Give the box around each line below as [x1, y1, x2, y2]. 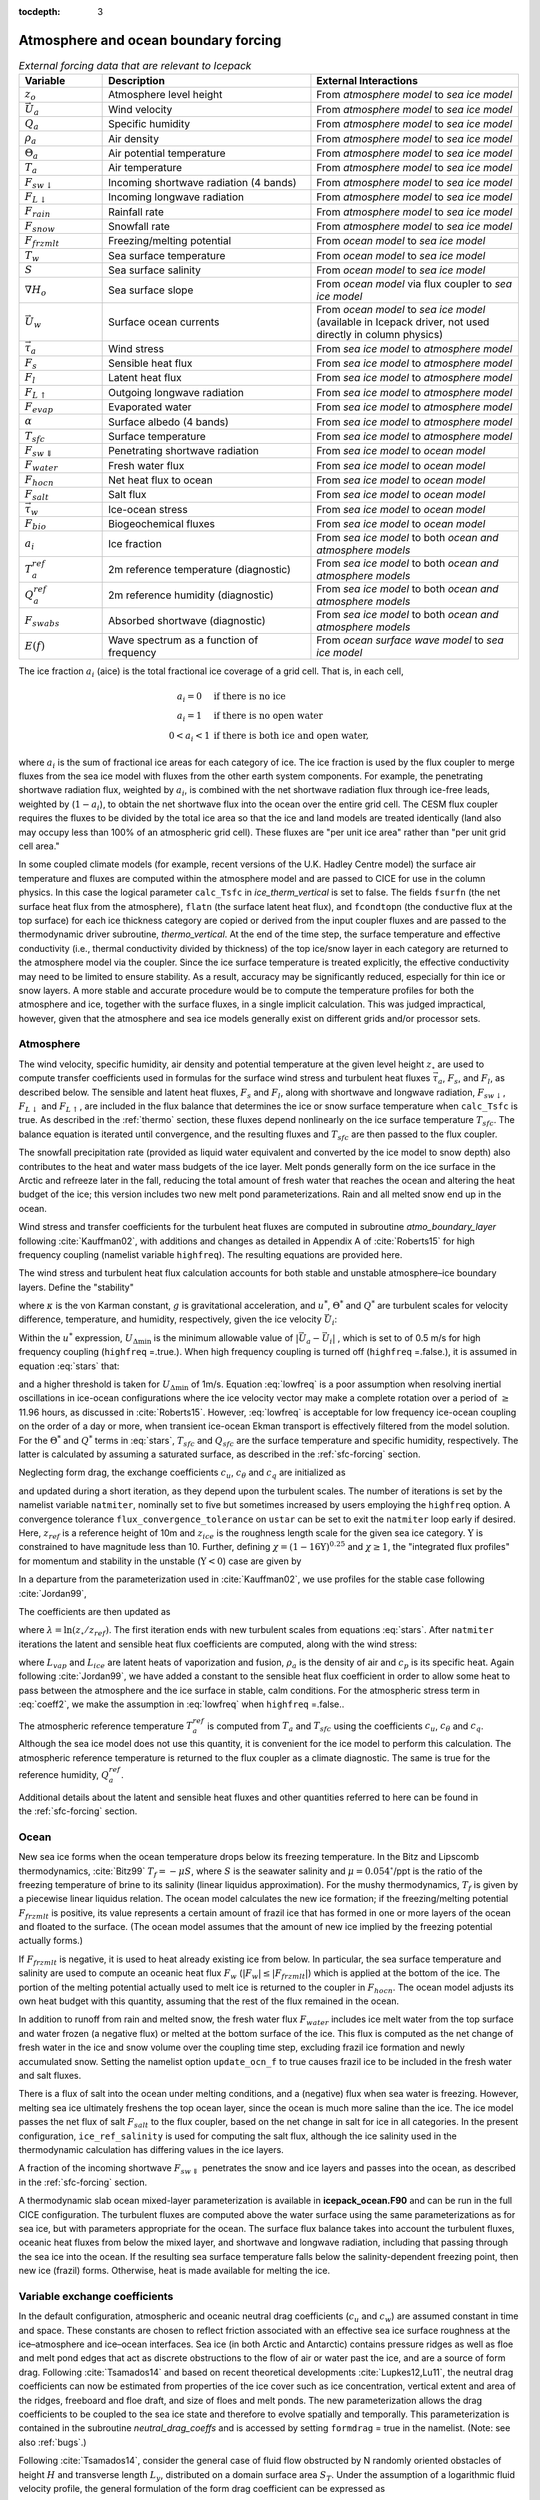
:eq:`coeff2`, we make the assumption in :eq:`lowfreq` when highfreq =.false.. [18, 1698, 345, 1710]
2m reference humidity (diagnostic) [108, 588, 274, 602]
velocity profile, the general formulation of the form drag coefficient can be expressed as [18, 2482, 385, 2494]
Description [108, 74, 165, 88]
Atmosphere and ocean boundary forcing [18, 31, 282, 49]
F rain [24, 205, 51, 220]
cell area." [18, 840, 60, 852]
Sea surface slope [108, 283, 194, 297]
